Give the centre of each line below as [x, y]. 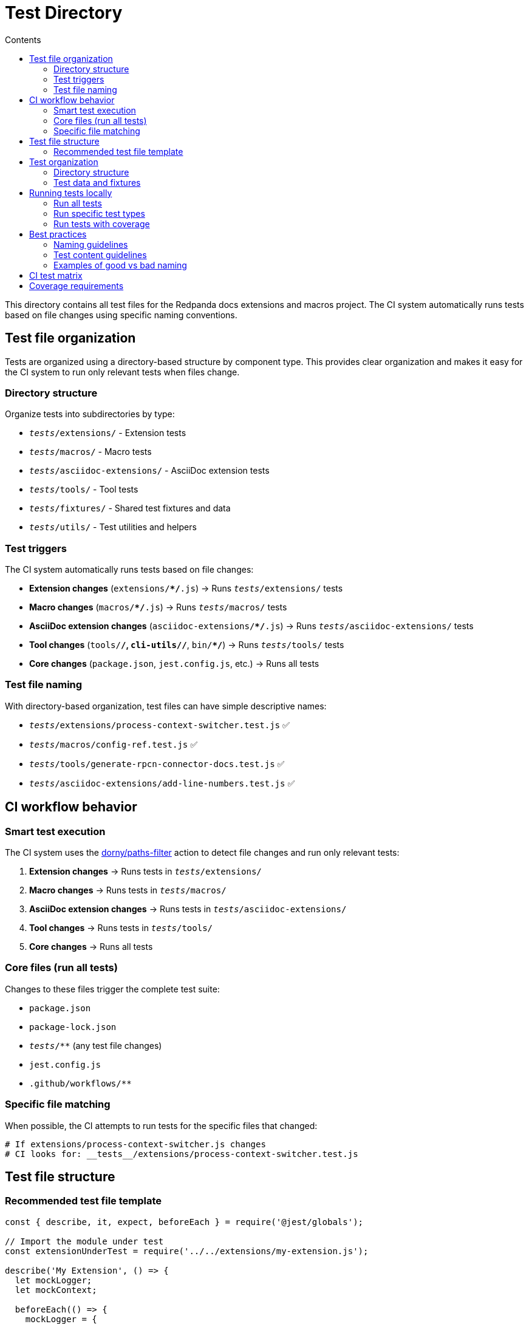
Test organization [64, 162]
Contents [23, 39]
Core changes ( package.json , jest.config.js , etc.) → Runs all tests [174, 664]
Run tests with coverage [102, 224]
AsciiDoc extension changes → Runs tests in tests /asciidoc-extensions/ [188, 909]
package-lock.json [73, 1027]
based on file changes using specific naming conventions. [121, 315]
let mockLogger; [53, 1280]
